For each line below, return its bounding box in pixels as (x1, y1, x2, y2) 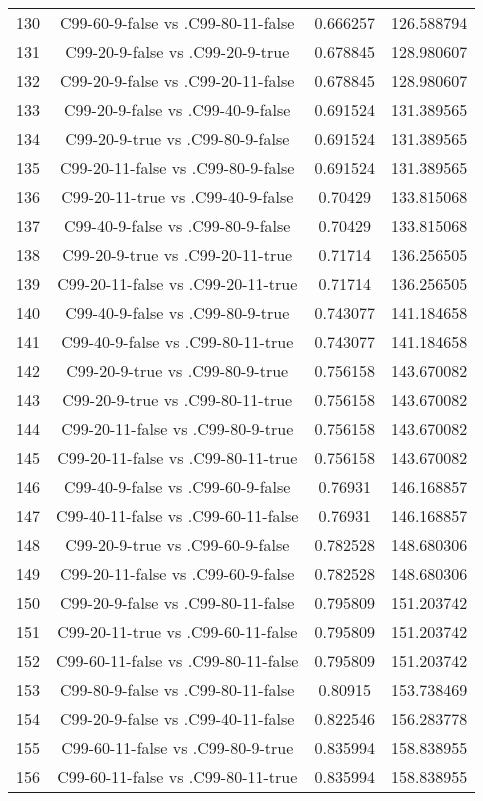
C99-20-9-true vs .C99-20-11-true (62, 243, 293, 266)
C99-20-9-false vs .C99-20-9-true (65, 40, 290, 63)
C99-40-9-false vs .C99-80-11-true (61, 330, 294, 353)
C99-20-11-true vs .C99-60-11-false (57, 620, 298, 643)
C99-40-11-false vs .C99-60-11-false (56, 504, 299, 527)
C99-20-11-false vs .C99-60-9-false (60, 562, 295, 585)
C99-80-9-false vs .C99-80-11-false (60, 678, 295, 701)
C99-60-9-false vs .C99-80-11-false (60, 11, 295, 34)
